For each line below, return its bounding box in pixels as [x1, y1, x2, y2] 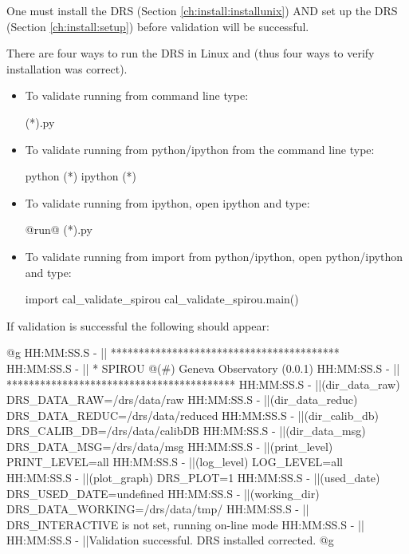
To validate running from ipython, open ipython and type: [25, 194, 310, 211]
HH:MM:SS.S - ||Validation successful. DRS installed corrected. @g [6, 532, 334, 548]
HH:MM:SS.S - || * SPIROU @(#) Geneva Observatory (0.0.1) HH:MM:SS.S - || [6, 359, 400, 376]
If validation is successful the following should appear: [6, 317, 269, 334]
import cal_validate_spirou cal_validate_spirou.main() [25, 291, 299, 307]
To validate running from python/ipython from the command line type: [25, 140, 375, 157]
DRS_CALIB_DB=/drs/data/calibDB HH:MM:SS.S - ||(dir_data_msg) [6, 422, 366, 439]
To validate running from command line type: [25, 87, 249, 104]
